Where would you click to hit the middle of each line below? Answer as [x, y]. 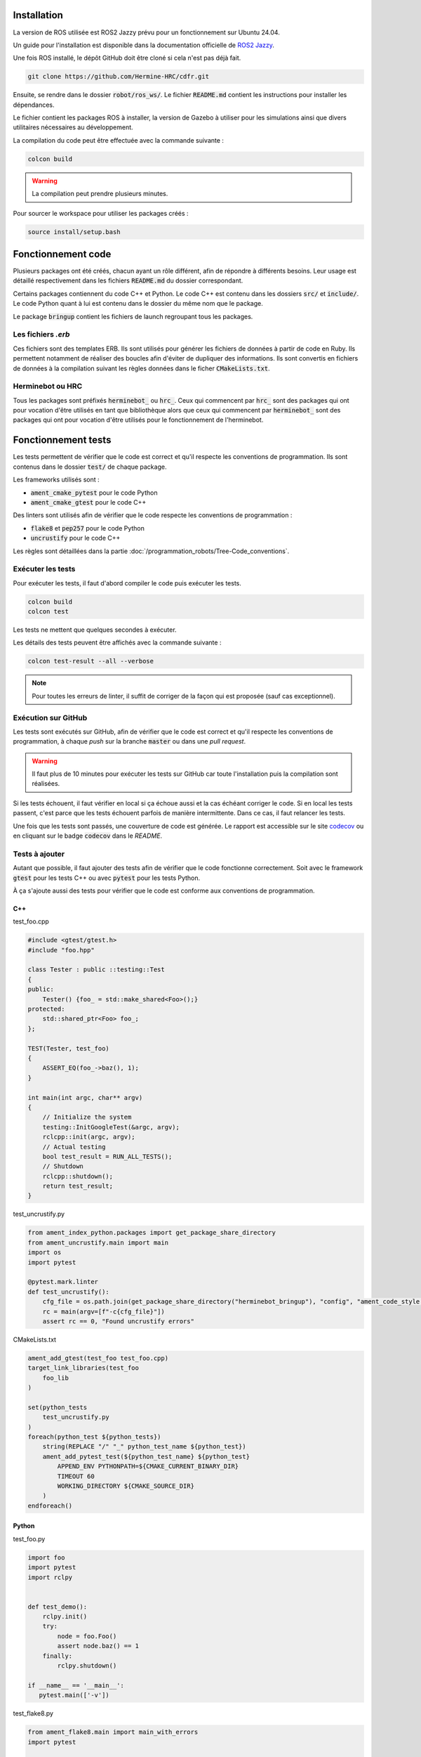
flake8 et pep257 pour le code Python [88, 528]
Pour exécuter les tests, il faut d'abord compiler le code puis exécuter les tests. [127, 583]
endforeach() [50, 1505]
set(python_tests [58, 1407]
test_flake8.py [33, 1713]
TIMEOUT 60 [76, 1476]
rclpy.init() [65, 1617]
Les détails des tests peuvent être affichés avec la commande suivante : [117, 642]
